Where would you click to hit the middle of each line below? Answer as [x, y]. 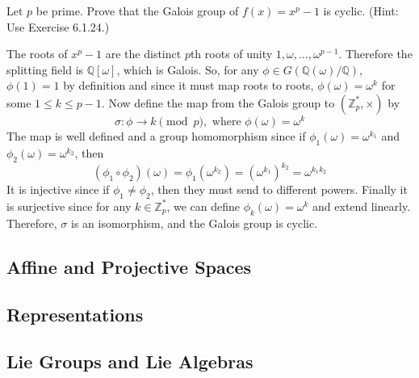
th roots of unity [231, 54]
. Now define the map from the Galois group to [218, 102]
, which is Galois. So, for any [188, 69]
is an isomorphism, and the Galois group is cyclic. [195, 223]
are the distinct [143, 54]
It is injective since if [58, 189]
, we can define [203, 206]
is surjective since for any [69, 206]
